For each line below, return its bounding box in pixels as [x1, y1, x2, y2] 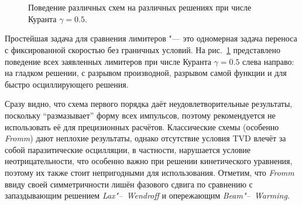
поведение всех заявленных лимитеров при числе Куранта [5, 55, 211, 67]
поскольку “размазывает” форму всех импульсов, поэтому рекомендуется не [5, 109, 276, 121]
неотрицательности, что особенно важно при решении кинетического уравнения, [5, 155, 293, 167]
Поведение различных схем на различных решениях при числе [28, 1, 252, 13]
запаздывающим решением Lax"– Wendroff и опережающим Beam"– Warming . [5, 189, 290, 201]
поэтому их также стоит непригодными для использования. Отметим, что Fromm [5, 166, 294, 178]
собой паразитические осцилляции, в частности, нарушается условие [5, 143, 250, 155]
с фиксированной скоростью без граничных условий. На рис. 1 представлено [5, 43, 281, 55]
